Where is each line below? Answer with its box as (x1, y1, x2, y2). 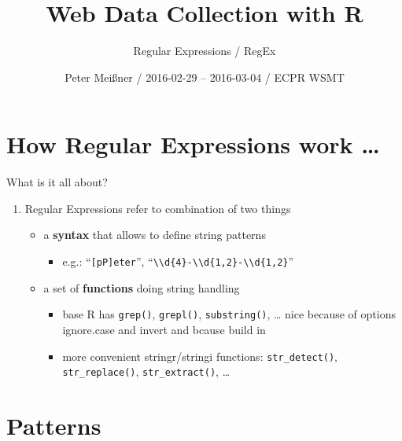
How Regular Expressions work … (6, 128, 380, 160)
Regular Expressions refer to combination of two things (24, 200, 291, 216)
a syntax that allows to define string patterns (43, 226, 266, 243)
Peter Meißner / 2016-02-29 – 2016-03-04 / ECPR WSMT (65, 68, 345, 85)
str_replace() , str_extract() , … (62, 363, 231, 380)
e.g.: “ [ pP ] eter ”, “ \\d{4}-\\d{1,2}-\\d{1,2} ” (62, 253, 294, 270)
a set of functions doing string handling (43, 279, 240, 296)
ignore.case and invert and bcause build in (62, 321, 266, 337)
